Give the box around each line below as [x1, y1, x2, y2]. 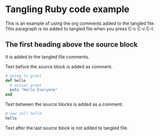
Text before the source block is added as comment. [5, 63, 113, 69]
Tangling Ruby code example [5, 4, 130, 15]
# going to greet [5, 73, 42, 78]
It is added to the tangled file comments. [5, 54, 90, 60]
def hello [5, 78, 26, 83]
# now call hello [5, 111, 42, 116]
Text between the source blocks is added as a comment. [5, 101, 124, 107]
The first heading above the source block [5, 40, 138, 49]
